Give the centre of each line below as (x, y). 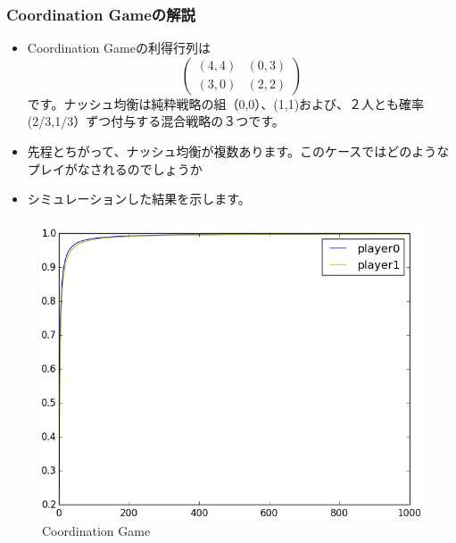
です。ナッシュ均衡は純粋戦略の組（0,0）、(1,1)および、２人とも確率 (226, 103)
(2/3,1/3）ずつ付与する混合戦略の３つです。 (156, 121)
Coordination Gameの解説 (101, 14)
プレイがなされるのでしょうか (115, 168)
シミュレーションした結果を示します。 (139, 199)
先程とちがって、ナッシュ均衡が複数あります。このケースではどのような (238, 151)
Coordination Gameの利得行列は (119, 48)
